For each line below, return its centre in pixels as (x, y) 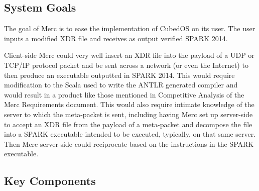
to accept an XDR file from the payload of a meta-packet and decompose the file (128, 124)
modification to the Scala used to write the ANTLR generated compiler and (121, 85)
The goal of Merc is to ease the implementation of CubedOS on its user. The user (130, 28)
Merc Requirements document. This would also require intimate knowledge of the (129, 104)
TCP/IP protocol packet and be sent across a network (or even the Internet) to (126, 65)
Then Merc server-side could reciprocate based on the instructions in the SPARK (129, 144)
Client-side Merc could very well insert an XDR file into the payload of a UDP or (129, 55)
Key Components (50, 181)
